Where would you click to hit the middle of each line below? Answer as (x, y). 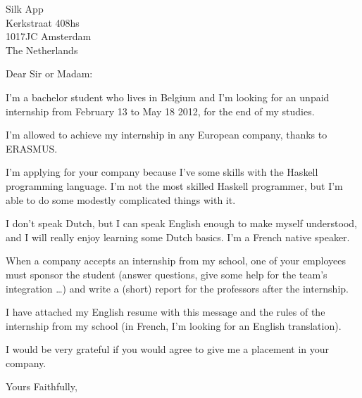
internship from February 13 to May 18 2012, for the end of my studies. (160, 111)
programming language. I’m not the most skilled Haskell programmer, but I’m (174, 185)
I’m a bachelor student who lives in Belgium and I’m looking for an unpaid (168, 97)
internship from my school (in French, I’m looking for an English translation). (174, 325)
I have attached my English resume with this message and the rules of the (166, 312)
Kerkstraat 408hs (43, 22)
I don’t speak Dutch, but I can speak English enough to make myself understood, (181, 223)
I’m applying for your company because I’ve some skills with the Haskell (162, 172)
